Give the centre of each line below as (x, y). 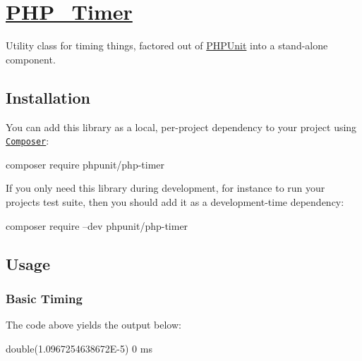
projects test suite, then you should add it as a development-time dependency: (175, 201)
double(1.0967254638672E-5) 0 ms (79, 348)
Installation (48, 97)
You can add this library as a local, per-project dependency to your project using (181, 127)
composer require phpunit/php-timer (85, 164)
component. (31, 59)
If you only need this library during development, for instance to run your (165, 188)
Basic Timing (44, 298)
